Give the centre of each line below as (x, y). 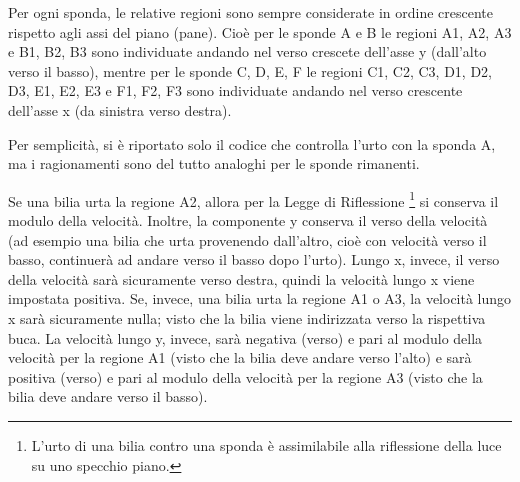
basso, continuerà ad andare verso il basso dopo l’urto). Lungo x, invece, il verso (254, 259)
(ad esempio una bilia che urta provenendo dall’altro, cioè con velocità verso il (247, 239)
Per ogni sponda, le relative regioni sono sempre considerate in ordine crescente (250, 12)
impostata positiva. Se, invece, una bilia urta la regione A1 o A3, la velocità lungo (260, 298)
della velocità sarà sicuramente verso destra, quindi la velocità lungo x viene (241, 278)
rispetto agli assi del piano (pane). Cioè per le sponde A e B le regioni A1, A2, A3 (260, 31)
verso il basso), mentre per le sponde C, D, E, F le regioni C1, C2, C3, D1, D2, (250, 70)
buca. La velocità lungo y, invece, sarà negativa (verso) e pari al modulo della (245, 337)
